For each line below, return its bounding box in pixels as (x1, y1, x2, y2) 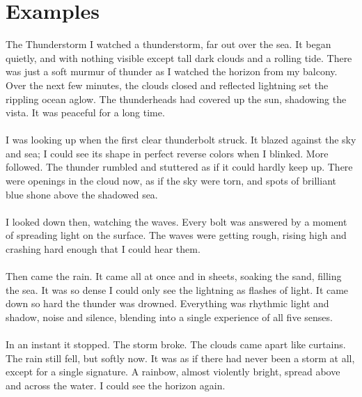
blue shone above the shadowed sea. (6, 187, 158, 201)
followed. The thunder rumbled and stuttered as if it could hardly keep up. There (6, 159, 353, 174)
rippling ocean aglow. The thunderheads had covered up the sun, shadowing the (6, 91, 347, 106)
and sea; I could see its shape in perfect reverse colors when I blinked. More (6, 146, 329, 160)
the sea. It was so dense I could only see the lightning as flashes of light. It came (6, 282, 349, 297)
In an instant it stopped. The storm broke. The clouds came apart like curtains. (6, 337, 346, 352)
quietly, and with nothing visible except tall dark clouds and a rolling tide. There (6, 50, 352, 65)
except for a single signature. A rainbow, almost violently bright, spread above (6, 364, 340, 379)
